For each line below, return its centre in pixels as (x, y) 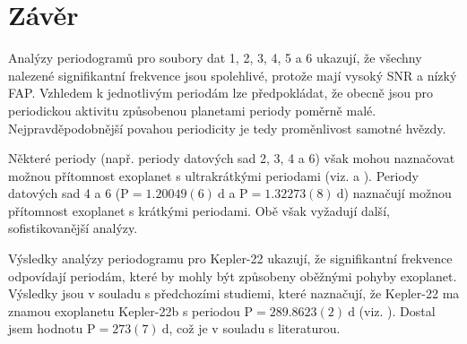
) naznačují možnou (398, 193)
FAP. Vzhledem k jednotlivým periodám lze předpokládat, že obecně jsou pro (221, 93)
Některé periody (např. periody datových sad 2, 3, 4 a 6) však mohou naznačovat (232, 158)
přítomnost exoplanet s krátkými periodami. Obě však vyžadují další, (199, 210)
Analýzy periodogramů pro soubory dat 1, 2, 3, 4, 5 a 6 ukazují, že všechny (215, 58)
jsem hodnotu (46, 328)
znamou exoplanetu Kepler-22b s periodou (124, 310)
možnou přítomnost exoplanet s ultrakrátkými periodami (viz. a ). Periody (213, 175)
